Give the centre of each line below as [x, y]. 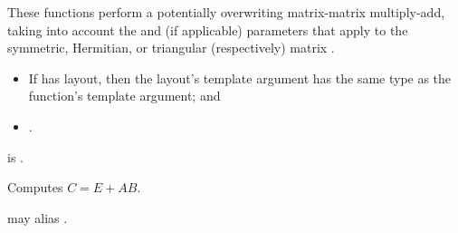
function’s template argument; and [124, 96]
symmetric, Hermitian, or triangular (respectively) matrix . [171, 48]
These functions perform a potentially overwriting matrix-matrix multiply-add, [226, 12]
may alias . [38, 217]
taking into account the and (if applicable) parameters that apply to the [208, 29]
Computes [35, 187]
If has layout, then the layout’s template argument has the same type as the [240, 78]
